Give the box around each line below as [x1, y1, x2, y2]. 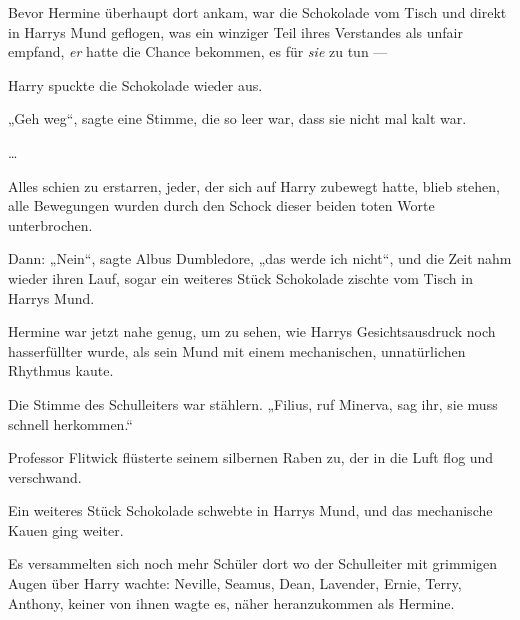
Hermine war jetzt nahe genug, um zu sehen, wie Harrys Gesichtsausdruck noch [8, 321, 496, 342]
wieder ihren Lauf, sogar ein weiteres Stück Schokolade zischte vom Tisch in [8, 267, 473, 288]
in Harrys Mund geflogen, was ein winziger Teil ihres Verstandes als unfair [8, 21, 463, 42]
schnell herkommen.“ [8, 413, 133, 434]
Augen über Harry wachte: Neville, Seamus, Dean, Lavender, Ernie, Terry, [8, 573, 462, 594]
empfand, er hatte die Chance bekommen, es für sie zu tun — [8, 41, 388, 62]
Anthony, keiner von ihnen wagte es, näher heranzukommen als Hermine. [8, 592, 455, 613]
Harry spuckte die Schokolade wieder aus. [8, 74, 263, 95]
